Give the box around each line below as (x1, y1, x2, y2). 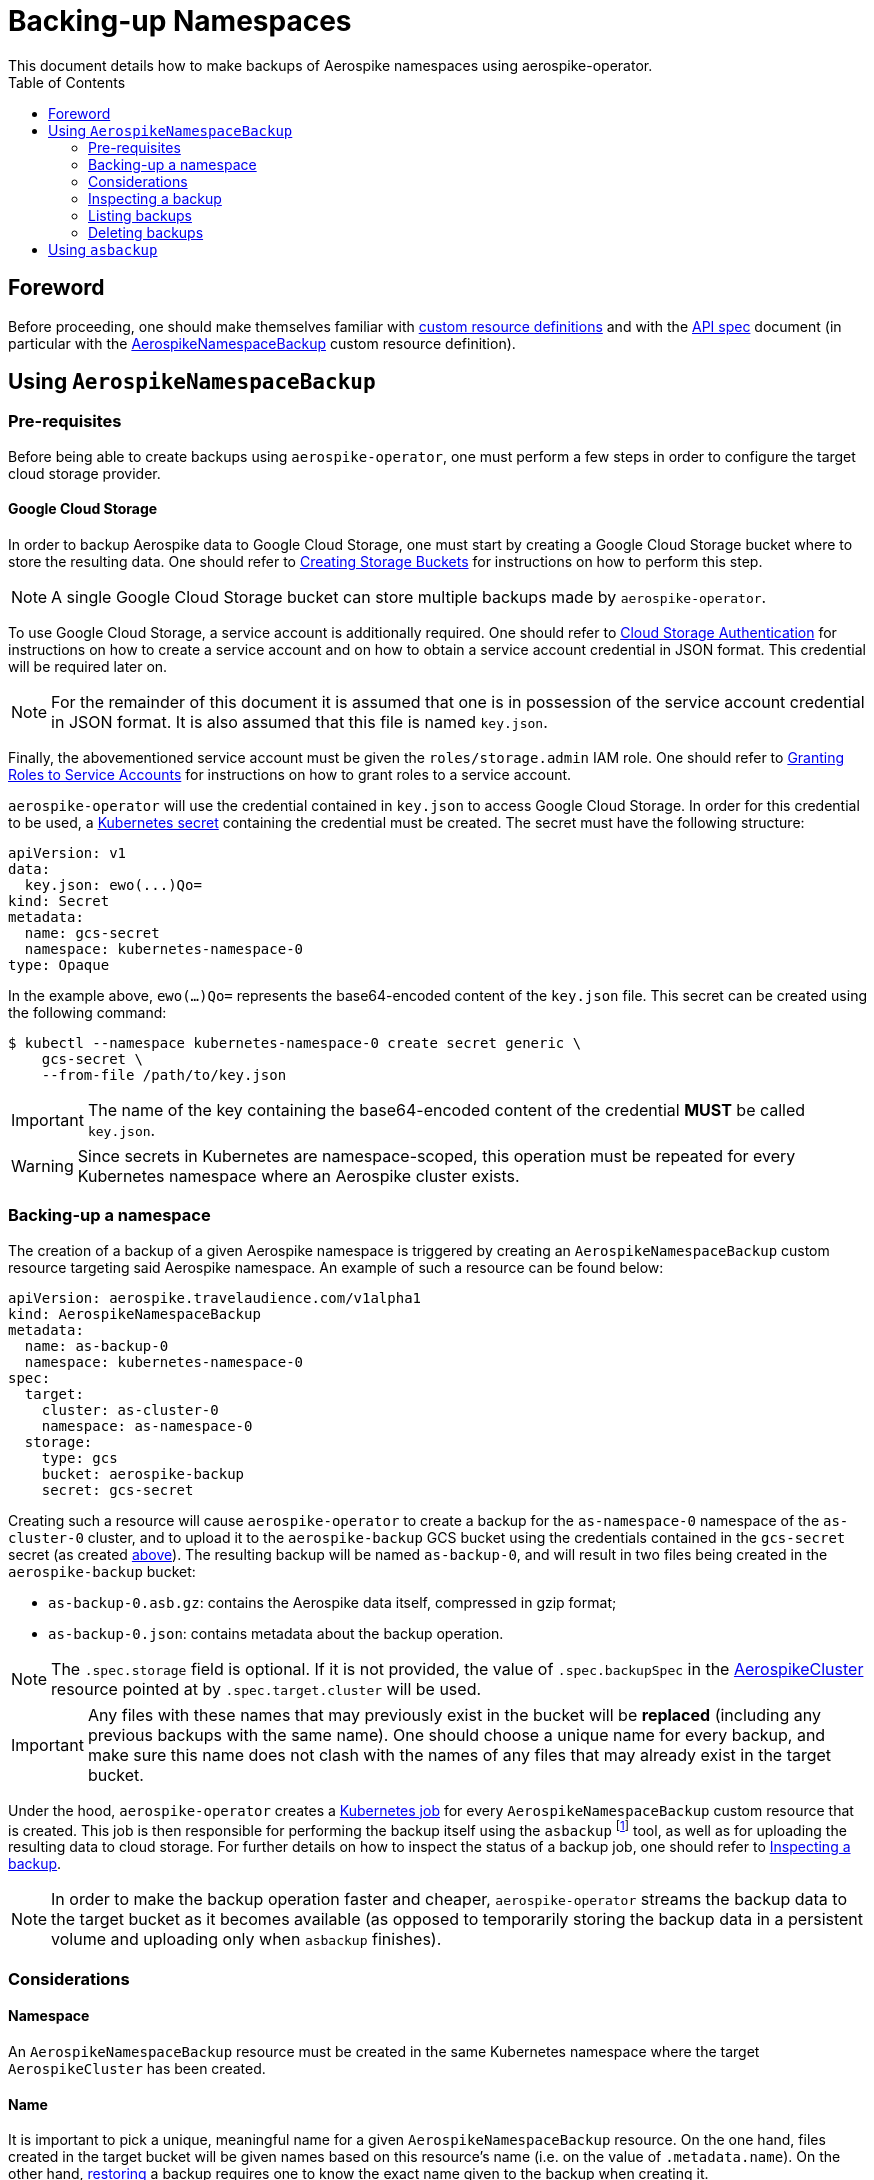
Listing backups (88, 206, 192, 224)
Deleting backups (88, 223, 204, 241)
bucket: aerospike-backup (41, 1465, 245, 1482)
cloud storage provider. (8, 464, 161, 482)
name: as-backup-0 (24, 1337, 169, 1354)
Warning (11, 1156, 74, 1177)
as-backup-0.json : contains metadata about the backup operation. (48, 1624, 504, 1642)
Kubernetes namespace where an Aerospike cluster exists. (77, 1166, 520, 1187)
